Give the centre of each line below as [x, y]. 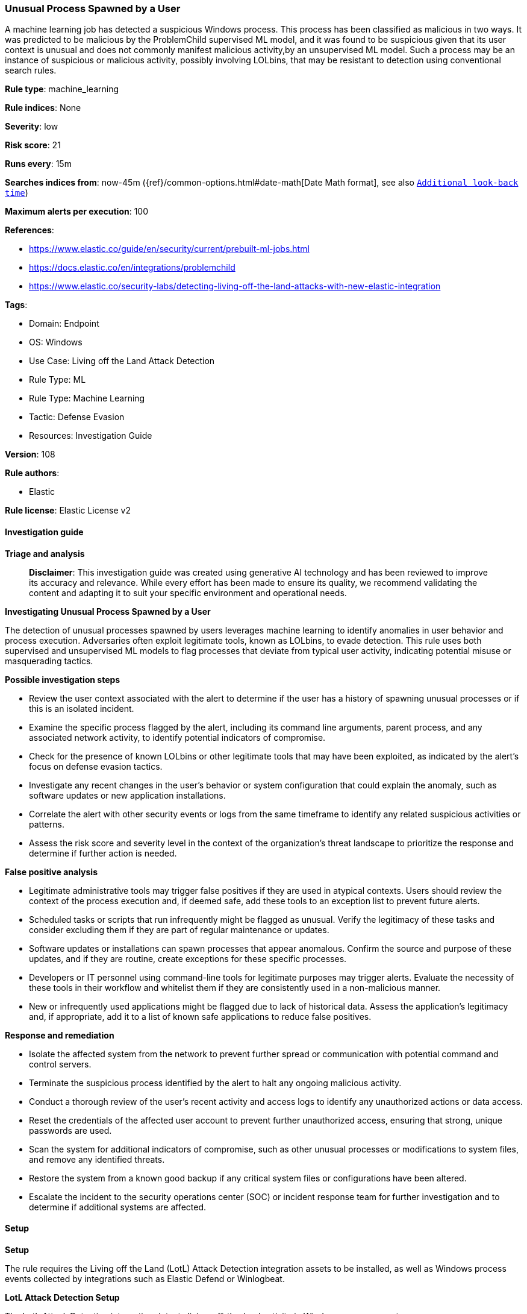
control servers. [60, 1064]
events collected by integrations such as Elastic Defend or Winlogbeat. [145, 1278]
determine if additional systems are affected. [118, 1207]
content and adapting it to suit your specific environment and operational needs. [188, 593]
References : [30, 230]
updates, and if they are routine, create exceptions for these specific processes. [188, 958]
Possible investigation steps [63, 679]
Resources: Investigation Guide [91, 436]
